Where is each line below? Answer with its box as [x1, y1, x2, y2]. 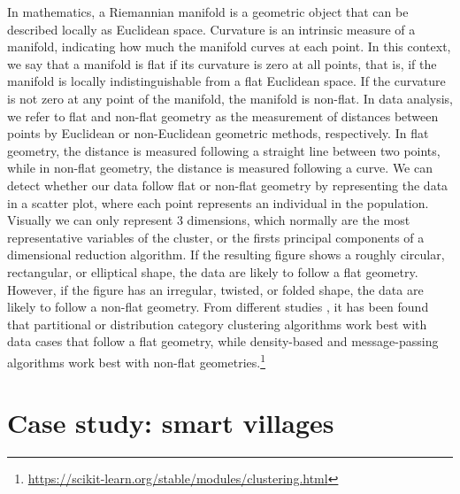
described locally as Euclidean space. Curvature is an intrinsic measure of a [7, 19, 416, 38]
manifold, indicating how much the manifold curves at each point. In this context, [7, 37, 451, 56]
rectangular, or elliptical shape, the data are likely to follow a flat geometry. [7, 262, 418, 281]
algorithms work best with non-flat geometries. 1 [7, 350, 266, 371]
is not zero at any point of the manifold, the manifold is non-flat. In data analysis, [7, 89, 453, 107]
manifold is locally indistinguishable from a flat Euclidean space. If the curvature [7, 72, 446, 90]
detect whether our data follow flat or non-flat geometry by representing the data [7, 175, 448, 194]
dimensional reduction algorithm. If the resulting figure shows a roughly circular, [7, 245, 445, 264]
